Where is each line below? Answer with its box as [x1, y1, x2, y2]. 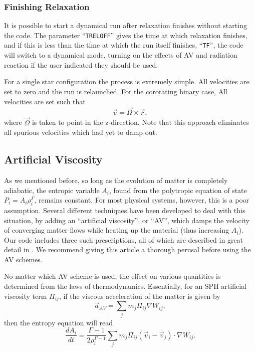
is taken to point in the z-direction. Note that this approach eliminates [32, 117, 249, 127]
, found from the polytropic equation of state [109, 185, 247, 195]
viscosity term [4, 290, 47, 301]
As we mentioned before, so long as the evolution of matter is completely [4, 174, 228, 185]
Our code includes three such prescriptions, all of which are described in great [4, 234, 243, 245]
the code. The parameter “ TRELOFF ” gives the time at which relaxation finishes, [4, 30, 247, 40]
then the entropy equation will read [4, 317, 113, 327]
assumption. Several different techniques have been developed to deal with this [4, 205, 245, 215]
